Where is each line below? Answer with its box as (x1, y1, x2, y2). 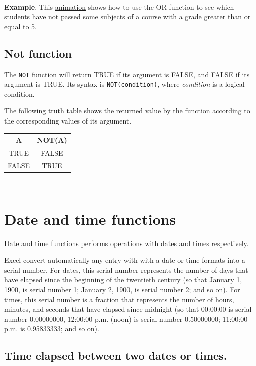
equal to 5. (4, 21, 37, 31)
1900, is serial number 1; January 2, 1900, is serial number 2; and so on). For (4, 284, 240, 295)
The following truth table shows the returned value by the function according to (4, 105, 250, 116)
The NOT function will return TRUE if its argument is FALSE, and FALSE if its (4, 69, 250, 79)
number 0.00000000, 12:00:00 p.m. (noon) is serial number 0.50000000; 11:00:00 (4, 313, 248, 324)
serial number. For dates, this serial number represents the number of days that (4, 264, 248, 275)
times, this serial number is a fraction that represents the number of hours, (4, 294, 234, 304)
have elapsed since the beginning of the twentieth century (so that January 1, (4, 274, 242, 285)
